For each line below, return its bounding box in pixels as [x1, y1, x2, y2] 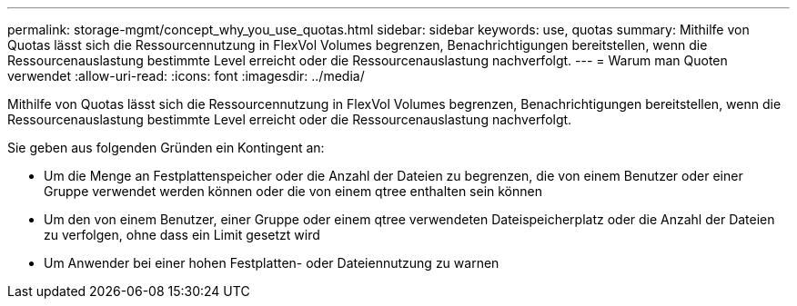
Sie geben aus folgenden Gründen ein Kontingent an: [7, 140, 325, 155]
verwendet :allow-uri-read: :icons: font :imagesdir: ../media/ [7, 68, 365, 84]
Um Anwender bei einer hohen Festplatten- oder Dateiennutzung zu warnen [44, 255, 499, 271]
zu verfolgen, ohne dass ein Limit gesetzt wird [44, 227, 320, 242]
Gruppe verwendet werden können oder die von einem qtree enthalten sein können [44, 183, 542, 199]
